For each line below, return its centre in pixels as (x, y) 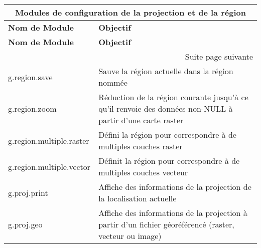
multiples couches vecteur (143, 172)
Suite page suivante (219, 56)
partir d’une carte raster (141, 120)
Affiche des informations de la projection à (173, 213)
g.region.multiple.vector (49, 166)
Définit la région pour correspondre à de (169, 161)
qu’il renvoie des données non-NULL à (166, 108)
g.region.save (30, 77)
